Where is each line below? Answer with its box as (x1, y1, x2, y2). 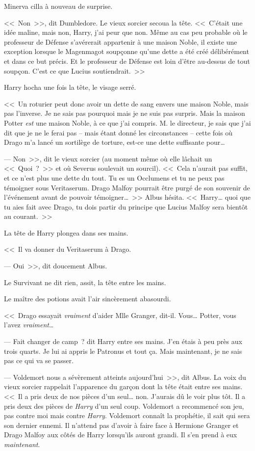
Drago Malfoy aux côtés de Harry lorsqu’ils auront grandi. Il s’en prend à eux (4, 429, 237, 440)
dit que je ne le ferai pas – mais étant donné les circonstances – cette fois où (4, 127, 232, 137)
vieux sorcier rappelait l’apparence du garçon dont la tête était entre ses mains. (4, 381, 243, 392)
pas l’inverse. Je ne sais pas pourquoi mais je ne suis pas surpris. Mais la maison (4, 108, 245, 118)
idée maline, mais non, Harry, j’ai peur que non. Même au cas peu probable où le (4, 27, 248, 37)
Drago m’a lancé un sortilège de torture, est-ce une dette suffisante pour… (4, 137, 225, 147)
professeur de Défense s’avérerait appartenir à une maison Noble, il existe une (4, 36, 237, 47)
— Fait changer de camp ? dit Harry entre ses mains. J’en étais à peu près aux (4, 336, 242, 346)
